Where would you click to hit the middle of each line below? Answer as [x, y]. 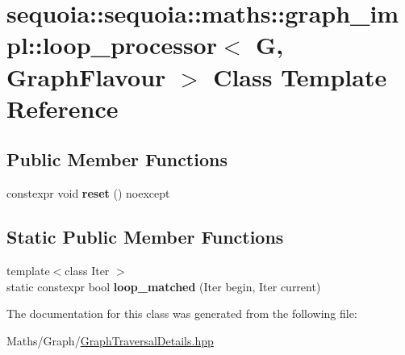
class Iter [87, 270]
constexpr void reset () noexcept [88, 193]
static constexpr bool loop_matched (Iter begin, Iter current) [164, 286]
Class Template [300, 76]
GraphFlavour [86, 76]
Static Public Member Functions [145, 237]
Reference [63, 108]
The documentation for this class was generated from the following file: [182, 313]
